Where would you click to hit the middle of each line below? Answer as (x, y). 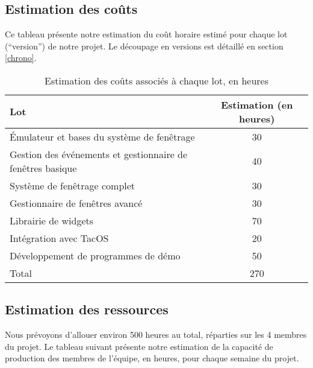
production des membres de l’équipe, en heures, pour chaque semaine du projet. (152, 358)
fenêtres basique (43, 168)
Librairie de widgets (52, 220)
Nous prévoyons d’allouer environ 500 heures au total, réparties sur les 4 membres (156, 335)
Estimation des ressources (87, 309)
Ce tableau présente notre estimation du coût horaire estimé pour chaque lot (146, 34)
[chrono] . (21, 58)
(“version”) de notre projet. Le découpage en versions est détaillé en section (144, 46)
